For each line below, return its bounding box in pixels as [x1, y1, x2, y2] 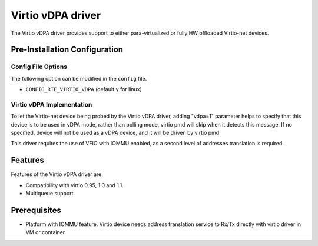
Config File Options [11, 62, 68, 71]
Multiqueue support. [25, 190, 75, 197]
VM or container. [25, 229, 67, 236]
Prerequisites [11, 205, 61, 215]
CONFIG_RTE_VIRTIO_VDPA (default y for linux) [25, 86, 143, 93]
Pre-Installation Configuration [11, 45, 124, 55]
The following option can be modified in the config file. [11, 75, 147, 82]
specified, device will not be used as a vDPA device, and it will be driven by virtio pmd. [11, 129, 221, 137]
